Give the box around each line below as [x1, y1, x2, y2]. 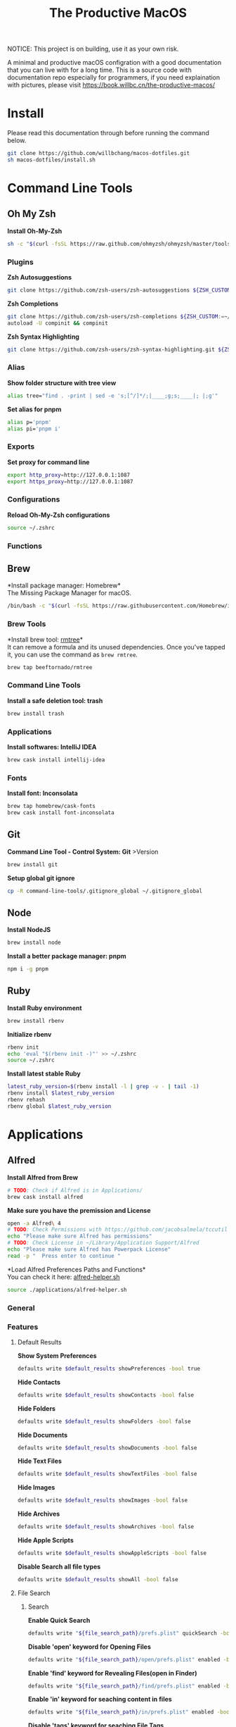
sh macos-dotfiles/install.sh [7, 156, 96, 163]
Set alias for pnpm [7, 405, 62, 413]
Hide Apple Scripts [17, 1536, 74, 1545]
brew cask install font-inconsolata [7, 809, 114, 816]
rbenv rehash [7, 1097, 46, 1104]
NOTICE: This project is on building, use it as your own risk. [7, 44, 179, 54]
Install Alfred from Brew [7, 1173, 79, 1181]
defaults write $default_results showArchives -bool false [17, 1523, 195, 1530]
